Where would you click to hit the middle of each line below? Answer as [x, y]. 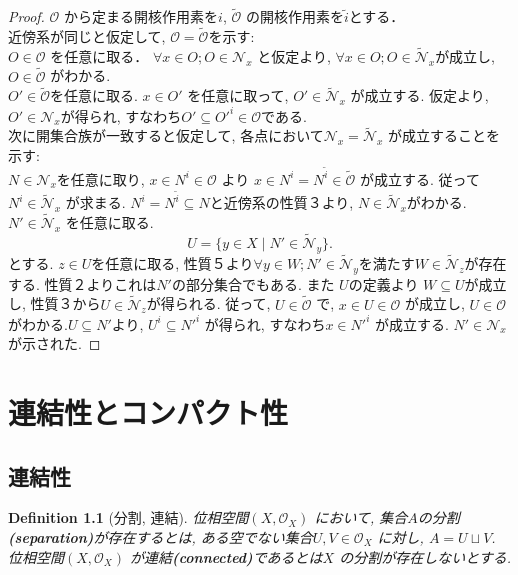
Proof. [26, 16]
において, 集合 [361, 517]
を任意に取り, [100, 178]
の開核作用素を [294, 16]
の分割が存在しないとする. [425, 556]
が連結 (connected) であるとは [226, 556]
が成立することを [444, 135]
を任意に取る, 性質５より [172, 262]
